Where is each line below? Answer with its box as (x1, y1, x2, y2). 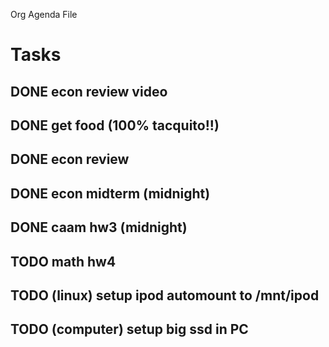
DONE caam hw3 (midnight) (10, 219, 188, 236)
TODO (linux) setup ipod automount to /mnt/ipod (10, 287, 320, 304)
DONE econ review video (10, 83, 168, 100)
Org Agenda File (10, 9, 78, 20)
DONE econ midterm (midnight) (10, 185, 211, 202)
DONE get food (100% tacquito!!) (10, 117, 220, 134)
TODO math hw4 (10, 253, 117, 270)
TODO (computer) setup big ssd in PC (10, 321, 249, 338)
